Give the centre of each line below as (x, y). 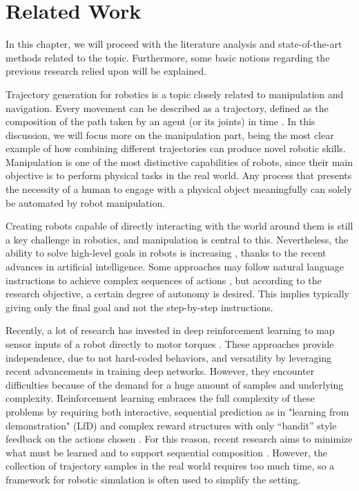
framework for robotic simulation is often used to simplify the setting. (153, 479)
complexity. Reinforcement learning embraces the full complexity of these (160, 398)
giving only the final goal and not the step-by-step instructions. (139, 307)
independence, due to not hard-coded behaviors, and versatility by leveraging (169, 357)
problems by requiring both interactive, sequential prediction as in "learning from (177, 411)
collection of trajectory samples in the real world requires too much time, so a (170, 466)
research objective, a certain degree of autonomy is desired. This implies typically (177, 294)
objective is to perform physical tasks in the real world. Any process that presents (179, 175)
